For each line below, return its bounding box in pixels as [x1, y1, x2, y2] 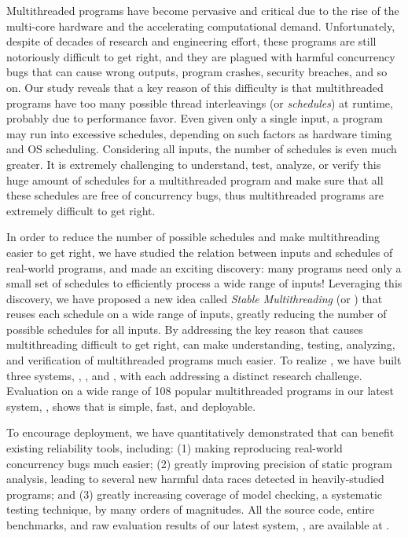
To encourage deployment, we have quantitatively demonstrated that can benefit [6, 424, 395, 441]
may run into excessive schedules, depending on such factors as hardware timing [6, 125, 392, 141]
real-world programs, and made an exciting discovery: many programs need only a [6, 259, 402, 276]
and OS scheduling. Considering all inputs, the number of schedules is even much [6, 141, 397, 157]
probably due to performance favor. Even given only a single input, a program [6, 110, 383, 126]
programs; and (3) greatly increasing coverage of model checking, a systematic [6, 485, 383, 502]
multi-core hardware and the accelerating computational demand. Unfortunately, [6, 17, 395, 34]
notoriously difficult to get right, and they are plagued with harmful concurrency [6, 48, 395, 64]
